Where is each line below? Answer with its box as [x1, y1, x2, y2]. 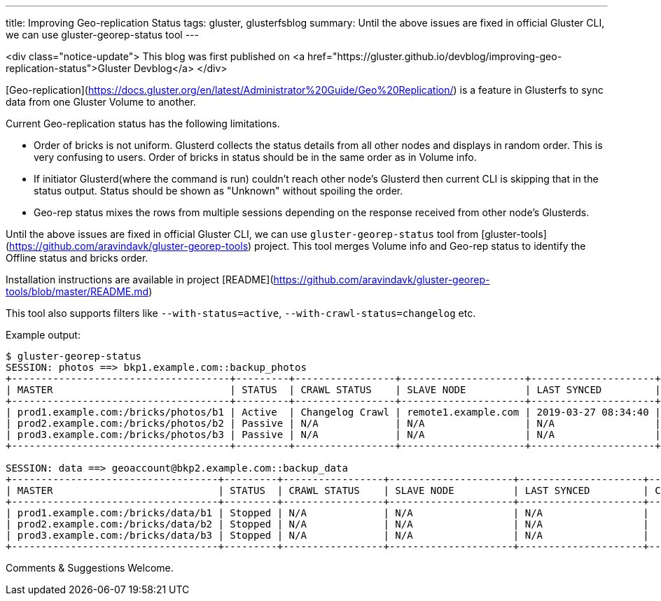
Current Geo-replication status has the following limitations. [6, 118, 280, 129]
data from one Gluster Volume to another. [6, 96, 196, 108]
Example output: [6, 329, 81, 341]
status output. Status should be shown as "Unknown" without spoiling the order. [34, 185, 403, 197]
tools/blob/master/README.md [6, 285, 149, 297]
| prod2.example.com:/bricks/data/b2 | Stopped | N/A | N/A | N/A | [6, 518, 649, 530]
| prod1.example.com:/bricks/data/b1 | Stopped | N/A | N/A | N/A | [6, 507, 649, 518]
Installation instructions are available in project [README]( [6, 274, 274, 285]
